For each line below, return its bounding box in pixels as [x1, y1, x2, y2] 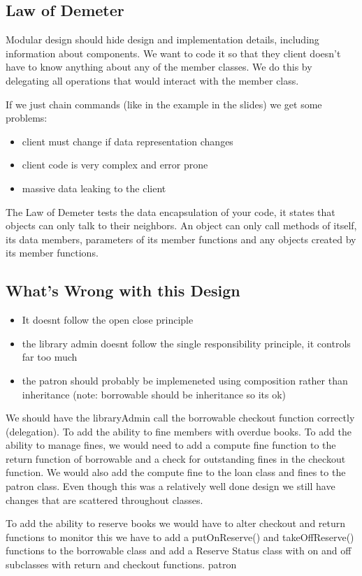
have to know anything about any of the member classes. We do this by [6, 59, 312, 74]
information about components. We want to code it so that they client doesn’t [6, 45, 341, 60]
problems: [6, 110, 48, 125]
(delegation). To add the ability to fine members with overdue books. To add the [6, 424, 352, 438]
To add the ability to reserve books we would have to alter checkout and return [6, 516, 346, 531]
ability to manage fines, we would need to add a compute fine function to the [6, 438, 336, 452]
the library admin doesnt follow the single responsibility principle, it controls [22, 336, 351, 350]
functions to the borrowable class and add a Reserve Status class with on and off [6, 543, 352, 558]
